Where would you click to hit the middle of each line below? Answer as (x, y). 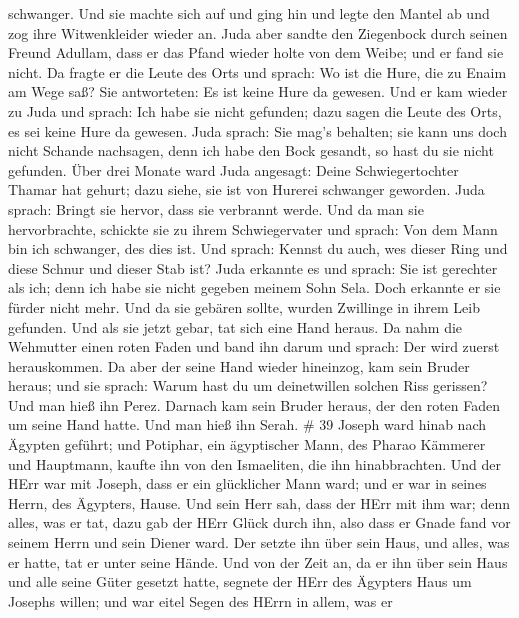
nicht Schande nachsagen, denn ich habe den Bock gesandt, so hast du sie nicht (251, 150)
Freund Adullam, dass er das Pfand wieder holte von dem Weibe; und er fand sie (256, 52)
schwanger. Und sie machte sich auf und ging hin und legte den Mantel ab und (249, 13)
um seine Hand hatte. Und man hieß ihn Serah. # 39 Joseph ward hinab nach (247, 424)
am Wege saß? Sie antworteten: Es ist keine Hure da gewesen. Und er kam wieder (258, 91)
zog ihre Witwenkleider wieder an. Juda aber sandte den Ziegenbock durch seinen (258, 32)
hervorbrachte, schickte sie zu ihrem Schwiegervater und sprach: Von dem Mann (253, 228)
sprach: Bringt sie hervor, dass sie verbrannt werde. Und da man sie (216, 208)
